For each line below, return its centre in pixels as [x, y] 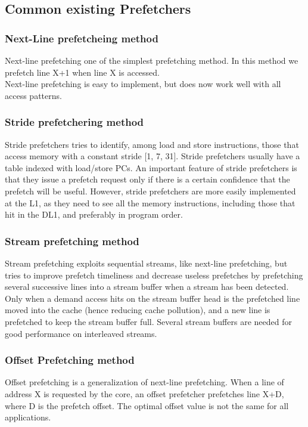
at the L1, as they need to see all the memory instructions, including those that [150, 202]
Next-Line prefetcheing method [82, 38]
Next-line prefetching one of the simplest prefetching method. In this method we [152, 60]
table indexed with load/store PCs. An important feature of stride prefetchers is [151, 167]
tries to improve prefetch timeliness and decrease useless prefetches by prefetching [154, 275]
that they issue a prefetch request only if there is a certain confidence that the [147, 179]
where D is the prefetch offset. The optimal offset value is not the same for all [147, 405]
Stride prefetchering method [74, 122]
